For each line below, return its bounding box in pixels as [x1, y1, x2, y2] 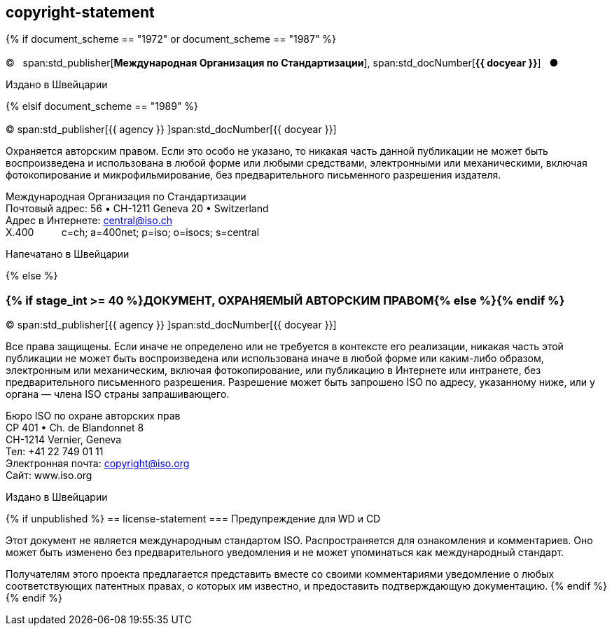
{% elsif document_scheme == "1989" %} [6, 99, 199, 112]
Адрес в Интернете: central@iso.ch [6, 214, 172, 227]
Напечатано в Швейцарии [6, 248, 130, 261]
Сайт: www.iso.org [6, 469, 92, 481]
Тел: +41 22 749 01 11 [6, 445, 104, 457]
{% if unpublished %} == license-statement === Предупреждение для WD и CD [6, 512, 381, 525]
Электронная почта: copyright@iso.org [6, 457, 190, 469]
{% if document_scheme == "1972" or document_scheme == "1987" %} [6, 33, 337, 46]
